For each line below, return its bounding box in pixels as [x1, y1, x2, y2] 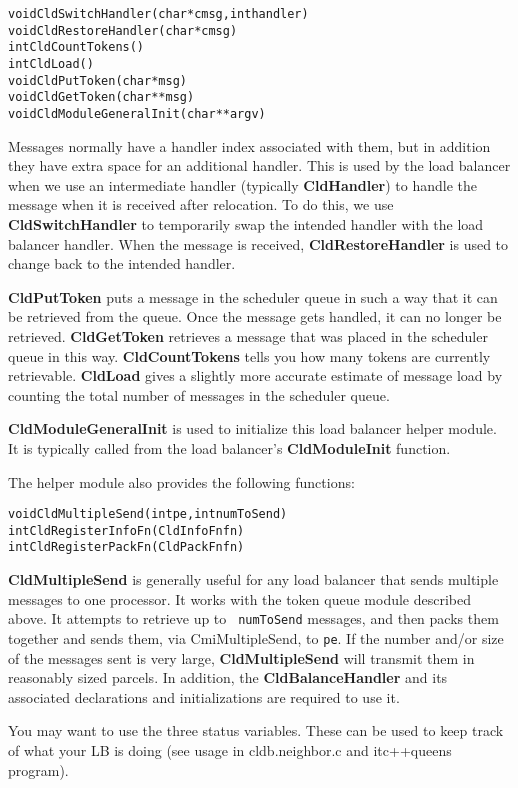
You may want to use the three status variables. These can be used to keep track [8, 720, 504, 741]
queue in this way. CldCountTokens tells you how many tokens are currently [8, 345, 491, 366]
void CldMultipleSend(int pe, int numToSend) [8, 507, 288, 522]
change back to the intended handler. [8, 253, 236, 274]
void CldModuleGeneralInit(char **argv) [8, 106, 266, 121]
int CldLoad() [8, 56, 94, 71]
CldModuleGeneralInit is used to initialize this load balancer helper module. [8, 418, 497, 439]
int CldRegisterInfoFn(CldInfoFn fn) [8, 523, 245, 538]
